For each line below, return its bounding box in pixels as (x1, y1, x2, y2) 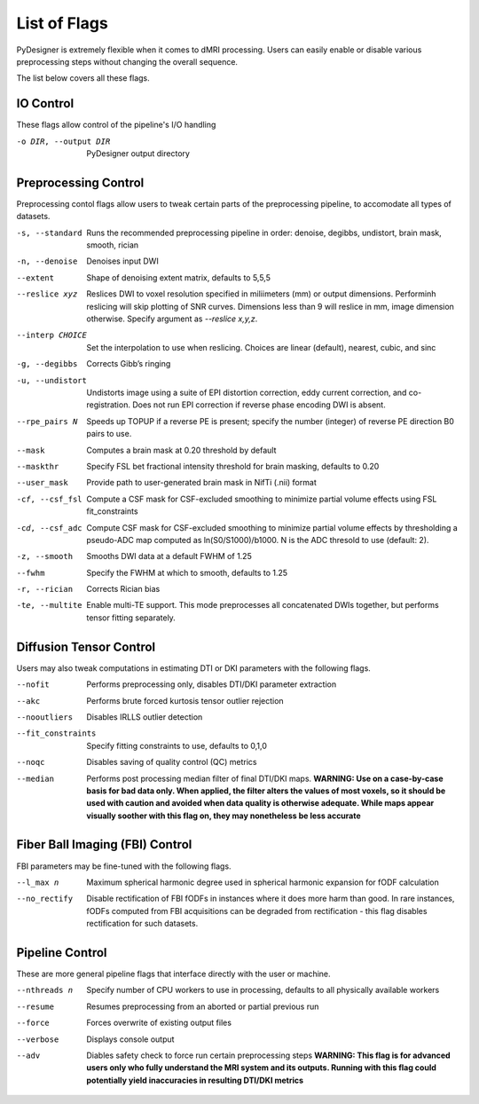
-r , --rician (16, 584, 74, 595)
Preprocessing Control (16, 175, 145, 190)
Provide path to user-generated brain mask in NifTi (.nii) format (86, 477, 317, 488)
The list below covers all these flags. (16, 73, 150, 83)
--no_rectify (16, 894, 74, 904)
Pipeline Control (16, 945, 107, 960)
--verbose (16, 1034, 59, 1045)
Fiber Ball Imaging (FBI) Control (16, 837, 192, 852)
